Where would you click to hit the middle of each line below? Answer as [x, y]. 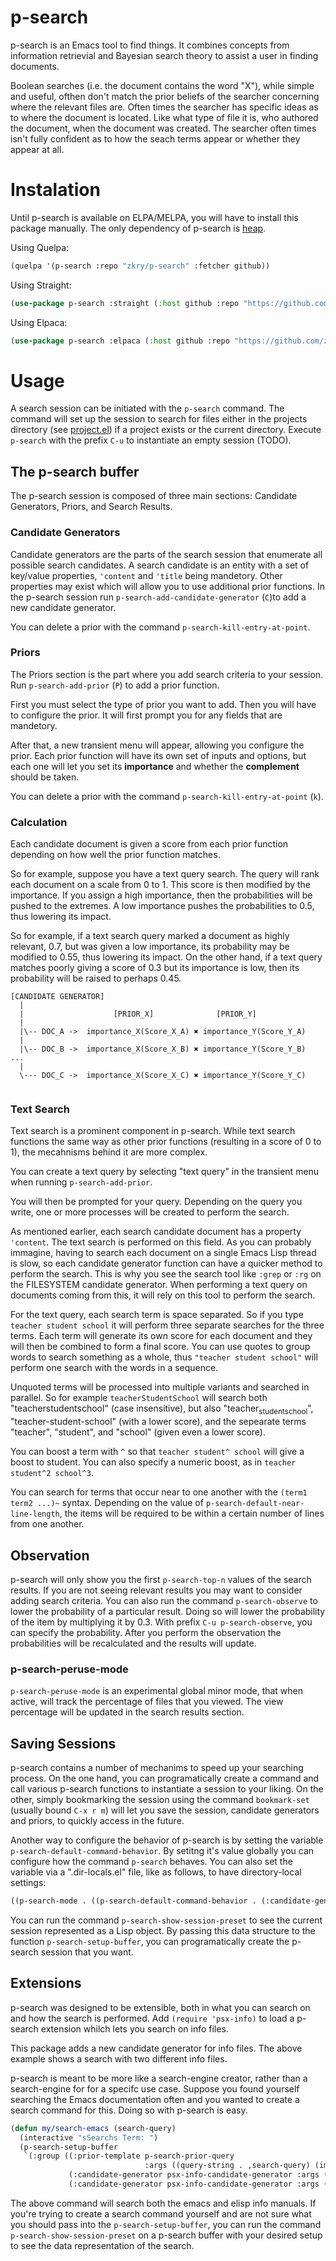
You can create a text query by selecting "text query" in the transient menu [165, 1172]
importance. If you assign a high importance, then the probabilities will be [161, 895]
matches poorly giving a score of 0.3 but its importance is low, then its [155, 968]
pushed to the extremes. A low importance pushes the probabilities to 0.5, [162, 906]
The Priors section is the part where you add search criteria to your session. [167, 674]
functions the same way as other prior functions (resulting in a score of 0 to [166, 1142]
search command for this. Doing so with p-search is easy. [129, 2110]
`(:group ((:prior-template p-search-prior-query [129, 2156]
